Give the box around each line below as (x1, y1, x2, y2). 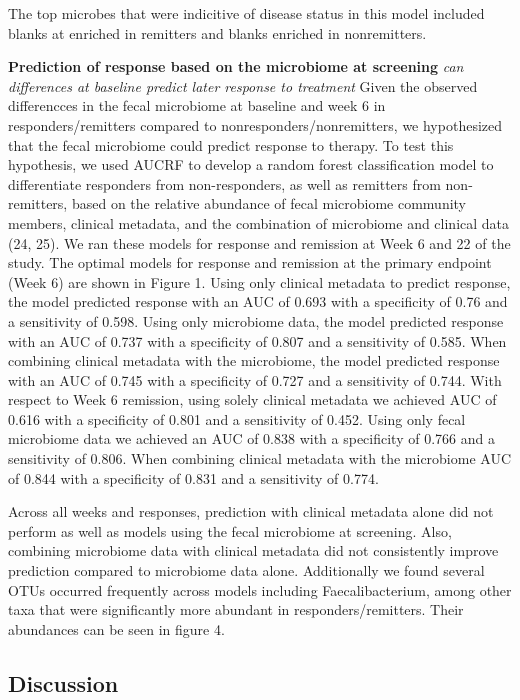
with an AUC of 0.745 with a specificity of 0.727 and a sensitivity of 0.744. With (8, 369, 502, 390)
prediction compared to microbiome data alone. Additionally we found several (8, 560, 485, 581)
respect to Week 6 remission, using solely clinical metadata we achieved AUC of (8, 389, 497, 410)
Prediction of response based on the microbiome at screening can (8, 56, 464, 77)
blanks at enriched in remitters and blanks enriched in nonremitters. (8, 22, 427, 43)
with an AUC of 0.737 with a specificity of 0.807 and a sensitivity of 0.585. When (8, 330, 507, 351)
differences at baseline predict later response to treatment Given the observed (8, 75, 478, 96)
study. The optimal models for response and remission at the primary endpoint (8, 252, 492, 273)
